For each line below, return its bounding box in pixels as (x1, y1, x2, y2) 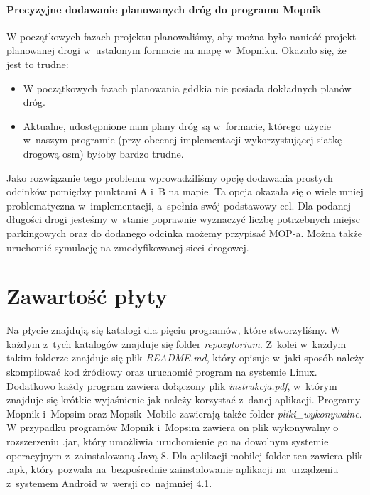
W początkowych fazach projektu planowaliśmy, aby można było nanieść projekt (6, 28, 357, 43)
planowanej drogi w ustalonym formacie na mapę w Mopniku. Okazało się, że (6, 43, 347, 58)
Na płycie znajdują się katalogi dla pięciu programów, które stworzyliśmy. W (6, 322, 341, 337)
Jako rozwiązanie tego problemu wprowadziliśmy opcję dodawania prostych (6, 170, 333, 185)
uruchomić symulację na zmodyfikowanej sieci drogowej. (6, 239, 249, 254)
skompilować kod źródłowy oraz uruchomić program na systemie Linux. (6, 364, 317, 379)
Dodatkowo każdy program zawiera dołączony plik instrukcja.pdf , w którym (6, 378, 337, 393)
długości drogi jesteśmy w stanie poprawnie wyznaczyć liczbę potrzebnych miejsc (6, 212, 360, 227)
